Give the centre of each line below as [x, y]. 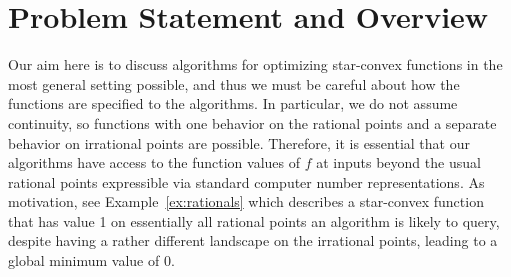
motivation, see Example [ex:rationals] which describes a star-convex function [246, 201]
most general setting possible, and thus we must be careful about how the [234, 83]
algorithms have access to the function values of [154, 162]
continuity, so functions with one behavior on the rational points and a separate [252, 122]
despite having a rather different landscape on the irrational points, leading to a [253, 240]
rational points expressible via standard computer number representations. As [246, 181]
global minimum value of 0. [91, 260]
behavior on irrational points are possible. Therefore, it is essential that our [239, 142]
